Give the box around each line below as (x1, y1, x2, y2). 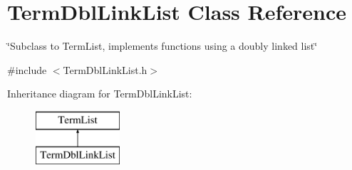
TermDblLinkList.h (63, 62, 147, 77)
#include (7, 62, 47, 77)
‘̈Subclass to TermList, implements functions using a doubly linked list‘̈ (7, 38, 318, 53)
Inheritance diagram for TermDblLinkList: (7, 86, 192, 101)
